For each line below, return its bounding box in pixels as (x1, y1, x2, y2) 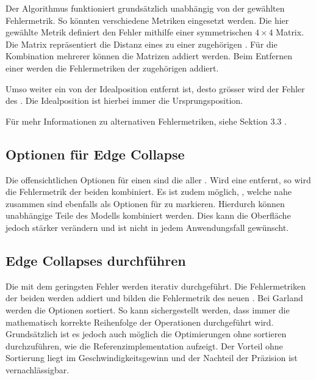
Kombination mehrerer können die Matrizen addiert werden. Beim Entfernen (5, 49, 293, 62)
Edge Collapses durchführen (5, 250, 186, 269)
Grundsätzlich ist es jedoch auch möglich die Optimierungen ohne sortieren (5, 327, 287, 340)
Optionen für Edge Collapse (5, 144, 185, 163)
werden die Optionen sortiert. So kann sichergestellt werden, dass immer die (5, 303, 290, 316)
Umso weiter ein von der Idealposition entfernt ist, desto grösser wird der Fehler (5, 82, 305, 95)
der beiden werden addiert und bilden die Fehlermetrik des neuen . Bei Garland (5, 291, 303, 304)
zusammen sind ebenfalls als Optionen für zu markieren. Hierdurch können (5, 197, 285, 210)
